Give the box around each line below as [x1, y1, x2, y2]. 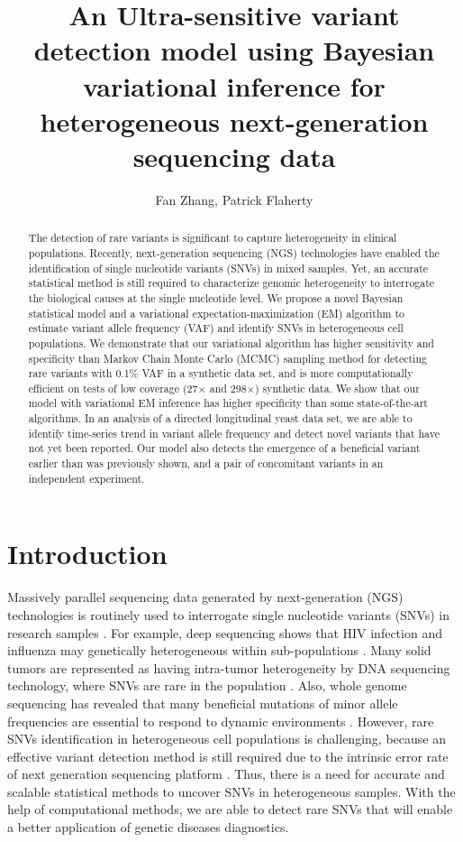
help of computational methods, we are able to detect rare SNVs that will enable [7, 800, 453, 819]
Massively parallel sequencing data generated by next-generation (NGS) [7, 588, 404, 606]
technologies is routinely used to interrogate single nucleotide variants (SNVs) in [7, 605, 450, 624]
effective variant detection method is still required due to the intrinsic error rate [7, 746, 449, 765]
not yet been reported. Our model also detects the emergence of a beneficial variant [28, 440, 421, 456]
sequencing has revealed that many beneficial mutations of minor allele [7, 693, 398, 712]
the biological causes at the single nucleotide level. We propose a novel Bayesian [28, 290, 404, 305]
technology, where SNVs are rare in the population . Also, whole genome [7, 676, 407, 695]
